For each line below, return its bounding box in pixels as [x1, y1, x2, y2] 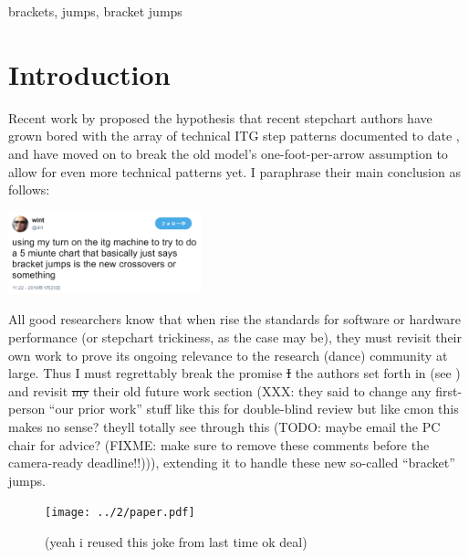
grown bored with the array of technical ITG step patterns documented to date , [8, 126, 460, 145]
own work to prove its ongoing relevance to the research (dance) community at [8, 345, 448, 364]
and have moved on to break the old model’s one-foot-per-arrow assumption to [8, 143, 448, 163]
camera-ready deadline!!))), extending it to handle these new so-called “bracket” [8, 453, 455, 472]
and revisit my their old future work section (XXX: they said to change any [8, 381, 432, 400]
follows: [8, 180, 50, 199]
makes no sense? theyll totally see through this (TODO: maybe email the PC [8, 416, 441, 436]
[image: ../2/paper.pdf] [45, 506, 195, 520]
